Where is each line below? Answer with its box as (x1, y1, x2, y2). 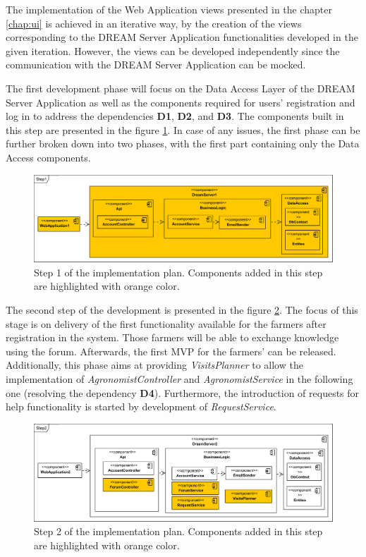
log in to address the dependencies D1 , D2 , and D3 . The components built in (6, 109, 344, 123)
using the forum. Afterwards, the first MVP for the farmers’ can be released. (6, 343, 336, 358)
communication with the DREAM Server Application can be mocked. (6, 57, 306, 72)
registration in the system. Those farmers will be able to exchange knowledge (6, 330, 339, 345)
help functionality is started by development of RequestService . (6, 399, 276, 414)
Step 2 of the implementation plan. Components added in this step (34, 524, 323, 539)
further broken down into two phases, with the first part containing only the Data (6, 136, 360, 151)
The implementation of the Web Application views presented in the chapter (6, 2, 333, 16)
